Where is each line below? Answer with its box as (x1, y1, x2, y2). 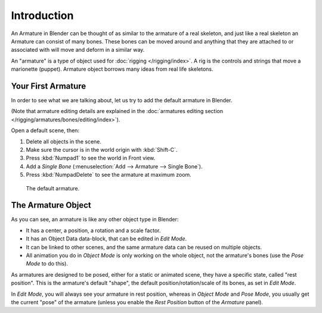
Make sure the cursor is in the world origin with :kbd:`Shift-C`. (26, 146, 178, 153)
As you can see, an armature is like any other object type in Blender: (11, 216, 179, 223)
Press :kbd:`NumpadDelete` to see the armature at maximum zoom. (26, 171, 192, 179)
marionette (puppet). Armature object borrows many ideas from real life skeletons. (11, 65, 213, 73)
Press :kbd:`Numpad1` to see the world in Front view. (26, 155, 156, 162)
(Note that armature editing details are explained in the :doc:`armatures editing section (11, 108, 224, 115)
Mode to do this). (26, 260, 69, 267)
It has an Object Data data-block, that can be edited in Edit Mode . (26, 235, 187, 242)
